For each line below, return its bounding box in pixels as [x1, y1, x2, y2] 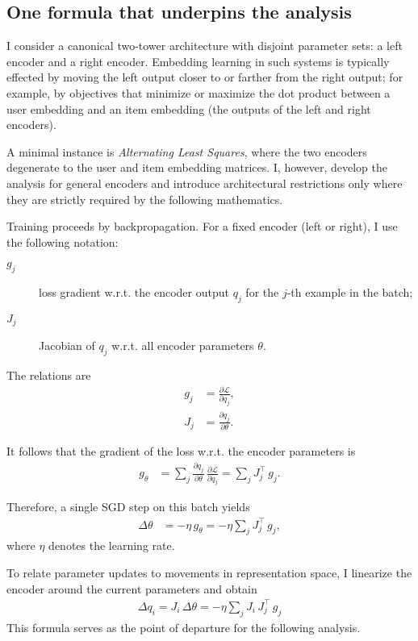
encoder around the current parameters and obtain [6, 580, 257, 597]
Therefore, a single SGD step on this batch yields [6, 498, 250, 515]
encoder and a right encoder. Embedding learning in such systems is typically [6, 52, 390, 69]
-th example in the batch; [286, 284, 413, 301]
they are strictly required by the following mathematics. [6, 190, 283, 207]
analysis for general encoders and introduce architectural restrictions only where [6, 174, 403, 191]
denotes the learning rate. [48, 537, 175, 554]
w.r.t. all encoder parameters [111, 337, 254, 354]
